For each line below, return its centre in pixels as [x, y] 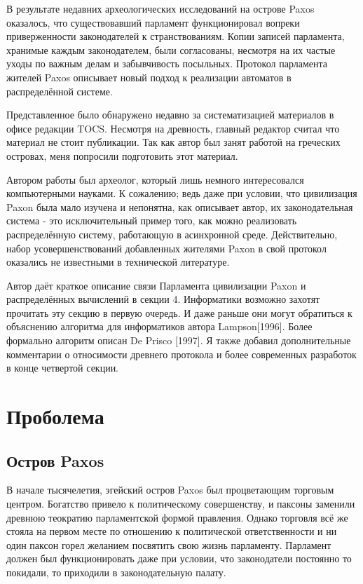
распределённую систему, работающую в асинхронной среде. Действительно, [172, 234]
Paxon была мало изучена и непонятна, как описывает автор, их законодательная [180, 206]
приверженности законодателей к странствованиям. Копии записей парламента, [176, 36]
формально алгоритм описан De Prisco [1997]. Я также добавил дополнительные [179, 340]
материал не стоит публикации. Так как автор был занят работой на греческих [173, 142]
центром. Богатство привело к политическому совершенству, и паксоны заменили [181, 504]
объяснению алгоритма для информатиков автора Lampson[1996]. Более [159, 326]
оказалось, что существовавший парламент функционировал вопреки [153, 22]
